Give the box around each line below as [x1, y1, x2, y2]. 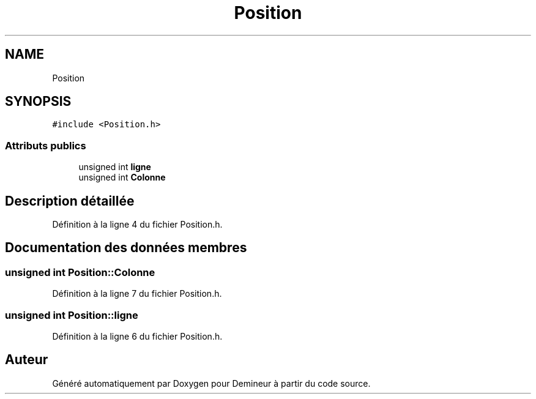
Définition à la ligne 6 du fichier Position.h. [52, 331, 223, 341]
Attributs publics [5, 139, 86, 152]
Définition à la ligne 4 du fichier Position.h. [52, 219, 223, 230]
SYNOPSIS [5, 94, 72, 110]
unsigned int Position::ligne [5, 308, 138, 321]
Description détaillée [5, 193, 135, 209]
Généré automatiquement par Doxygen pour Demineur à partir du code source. [52, 378, 371, 389]
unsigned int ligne [78, 162, 151, 173]
